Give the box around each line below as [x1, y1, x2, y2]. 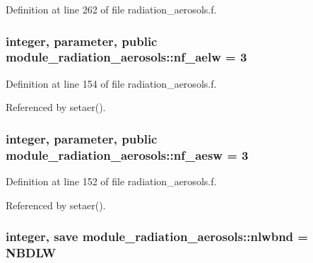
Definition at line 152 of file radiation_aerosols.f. [6, 174, 217, 189]
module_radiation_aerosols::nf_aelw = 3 [6, 48, 247, 66]
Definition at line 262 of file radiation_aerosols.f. [6, 2, 217, 16]
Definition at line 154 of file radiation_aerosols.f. [6, 76, 217, 90]
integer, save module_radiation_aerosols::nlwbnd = [6, 228, 308, 245]
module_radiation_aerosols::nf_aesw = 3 [6, 146, 249, 163]
